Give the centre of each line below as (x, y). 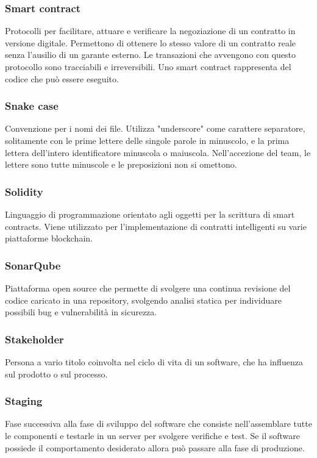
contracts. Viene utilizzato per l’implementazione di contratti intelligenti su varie (156, 226)
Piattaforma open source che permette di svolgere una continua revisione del (148, 288)
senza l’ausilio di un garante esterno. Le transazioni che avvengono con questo (151, 55)
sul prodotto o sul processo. (56, 374)
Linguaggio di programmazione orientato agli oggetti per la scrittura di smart (150, 214)
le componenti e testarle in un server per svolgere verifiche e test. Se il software (152, 435)
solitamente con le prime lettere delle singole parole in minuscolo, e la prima (147, 140)
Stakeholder (34, 339)
